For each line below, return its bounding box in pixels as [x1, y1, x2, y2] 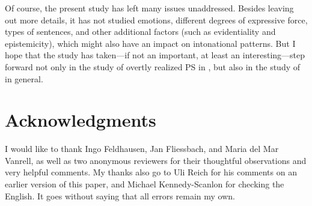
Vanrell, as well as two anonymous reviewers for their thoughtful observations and [5, 154, 307, 166]
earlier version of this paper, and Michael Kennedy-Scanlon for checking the [5, 178, 284, 190]
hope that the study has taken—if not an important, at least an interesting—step [5, 49, 305, 61]
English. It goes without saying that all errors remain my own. [5, 189, 235, 202]
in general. [5, 72, 43, 85]
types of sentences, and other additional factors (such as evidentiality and [5, 25, 276, 38]
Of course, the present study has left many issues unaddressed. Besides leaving [5, 2, 294, 14]
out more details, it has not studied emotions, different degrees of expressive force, [5, 13, 308, 26]
